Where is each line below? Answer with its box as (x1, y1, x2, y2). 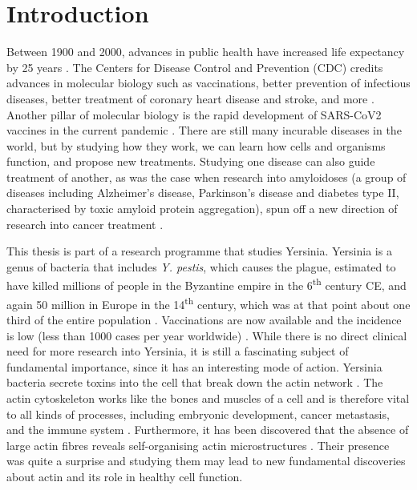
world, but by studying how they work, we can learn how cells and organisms (6, 137, 386, 154)
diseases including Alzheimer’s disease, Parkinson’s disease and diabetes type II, (6, 184, 399, 201)
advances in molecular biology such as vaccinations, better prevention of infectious (6, 74, 411, 91)
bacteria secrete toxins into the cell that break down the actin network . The (6, 374, 383, 391)
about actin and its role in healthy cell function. (6, 468, 243, 484)
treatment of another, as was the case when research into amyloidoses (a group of (6, 168, 407, 185)
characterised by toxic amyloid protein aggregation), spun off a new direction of (6, 200, 398, 217)
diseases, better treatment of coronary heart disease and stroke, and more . (6, 90, 374, 106)
